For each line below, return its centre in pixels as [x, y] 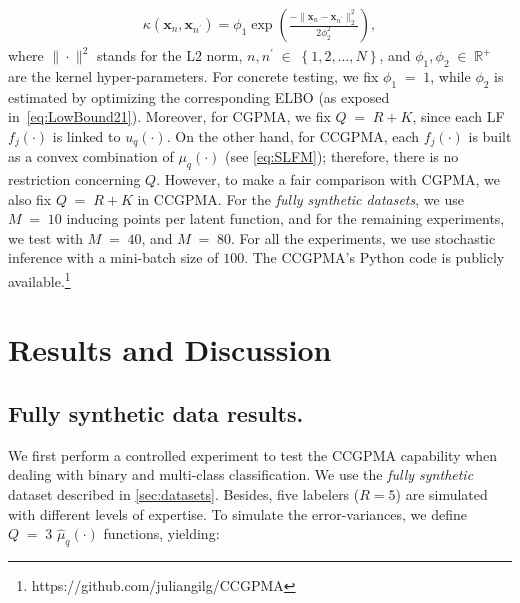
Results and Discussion [170, 349]
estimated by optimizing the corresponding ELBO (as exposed [199, 96]
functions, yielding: [161, 533]
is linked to [86, 135]
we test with [46, 237]
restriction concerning [74, 179]
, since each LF [458, 116]
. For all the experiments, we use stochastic [363, 237]
